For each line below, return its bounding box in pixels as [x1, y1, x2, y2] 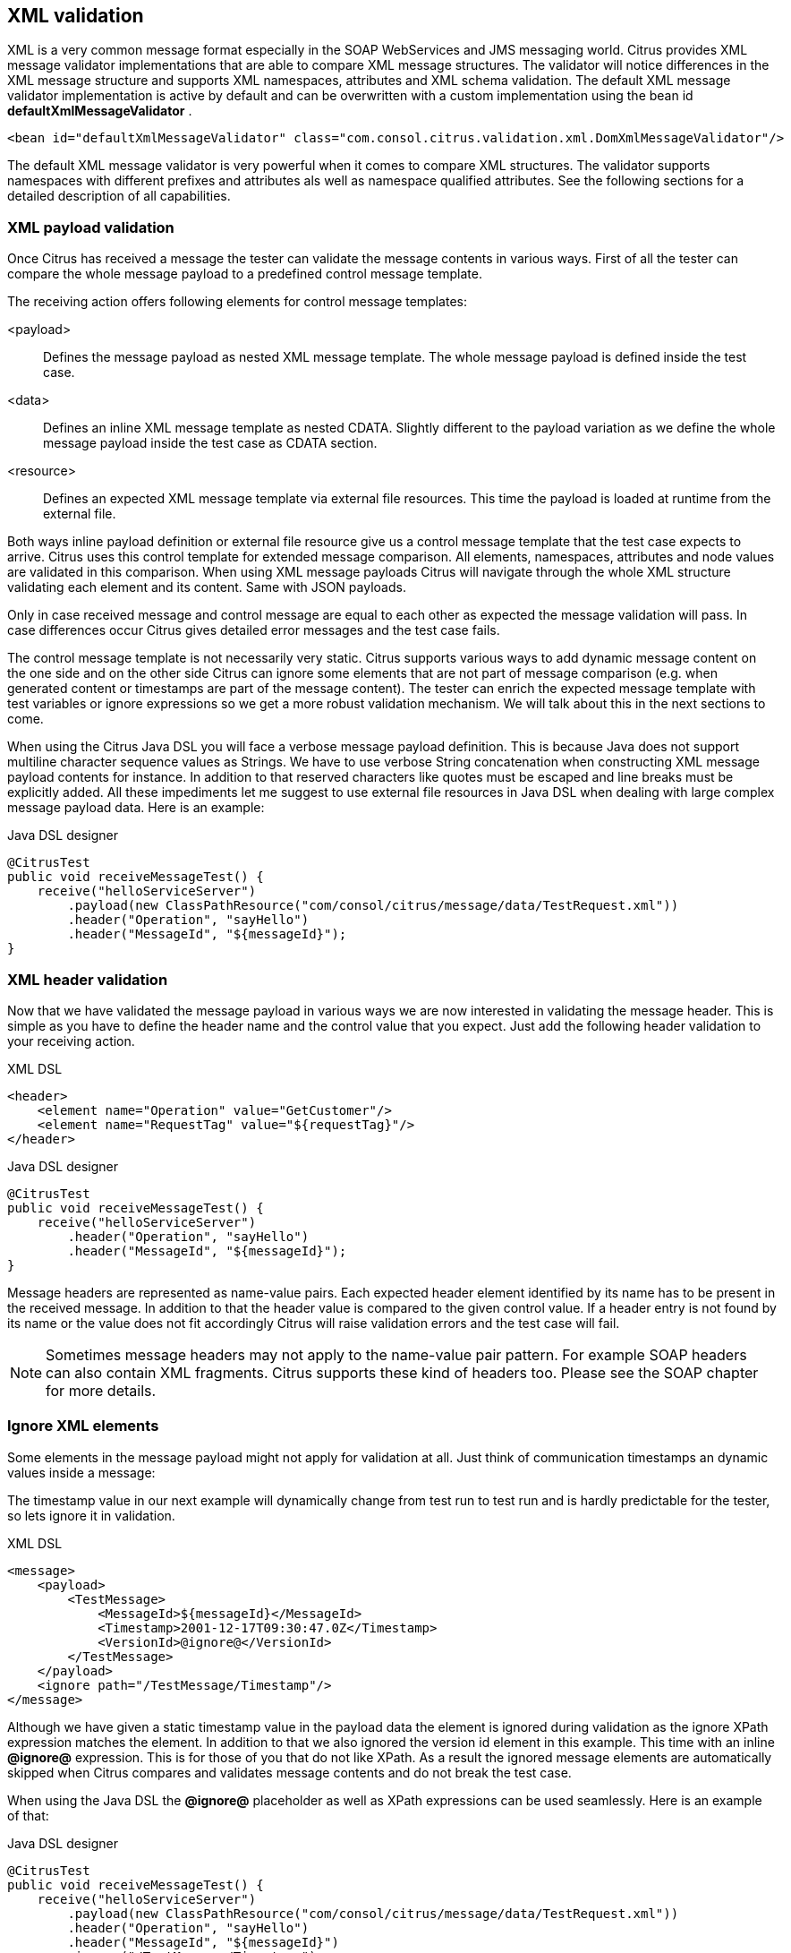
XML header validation [7, 970, 168, 989]
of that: [7, 1807, 49, 1823]
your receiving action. [7, 1032, 135, 1049]
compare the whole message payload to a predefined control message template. [7, 266, 482, 282]
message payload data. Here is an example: [7, 800, 265, 816]
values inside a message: [7, 1464, 156, 1480]
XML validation [7, 4, 144, 27]
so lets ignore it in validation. [7, 1507, 175, 1523]
